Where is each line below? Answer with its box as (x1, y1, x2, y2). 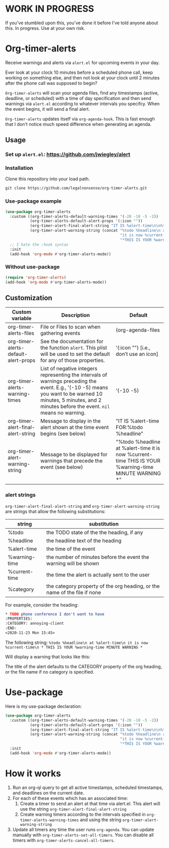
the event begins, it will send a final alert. (5, 106, 90, 112)
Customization (5, 294, 53, 302)
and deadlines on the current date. (12, 789, 84, 796)
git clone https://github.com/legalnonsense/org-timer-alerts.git (5, 185, 147, 191)
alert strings (5, 491, 36, 498)
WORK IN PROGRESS (5, 3, 95, 15)
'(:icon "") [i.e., (115, 344, 151, 351)
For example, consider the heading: (5, 602, 79, 608)
